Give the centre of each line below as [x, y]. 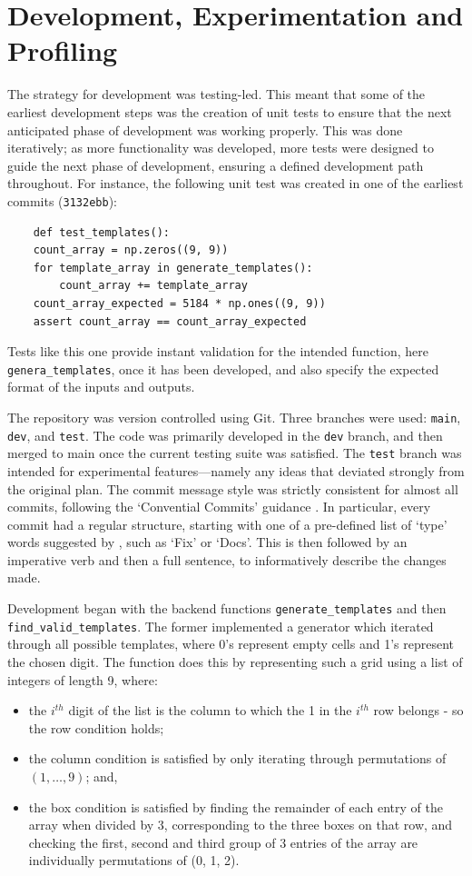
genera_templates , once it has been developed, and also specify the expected [223, 368]
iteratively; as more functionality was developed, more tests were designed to [221, 148]
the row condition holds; [96, 727]
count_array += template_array [153, 286]
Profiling [63, 50]
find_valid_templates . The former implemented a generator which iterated [221, 626]
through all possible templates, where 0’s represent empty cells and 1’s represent [231, 644]
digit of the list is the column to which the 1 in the [210, 710]
